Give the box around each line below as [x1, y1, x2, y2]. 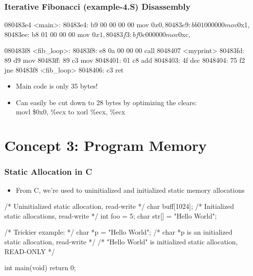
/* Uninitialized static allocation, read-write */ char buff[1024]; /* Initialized [4, 201, 234, 211]
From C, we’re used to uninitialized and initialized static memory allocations [16, 184, 245, 195]
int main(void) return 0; [4, 262, 76, 273]
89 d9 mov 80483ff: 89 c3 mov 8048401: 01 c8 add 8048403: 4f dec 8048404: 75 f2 [4, 55, 245, 65]
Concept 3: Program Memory [4, 135, 207, 155]
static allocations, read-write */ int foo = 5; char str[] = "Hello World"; [4, 210, 217, 221]
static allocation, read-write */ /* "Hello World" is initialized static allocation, [4, 236, 238, 246]
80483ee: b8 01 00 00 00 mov [4, 29, 90, 39]
